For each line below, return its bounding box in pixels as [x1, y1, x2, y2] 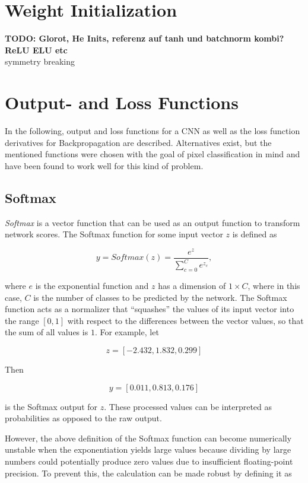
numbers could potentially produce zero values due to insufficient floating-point [5, 455, 293, 468]
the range [5, 314, 39, 326]
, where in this [247, 279, 300, 292]
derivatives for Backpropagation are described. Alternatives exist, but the [5, 136, 272, 148]
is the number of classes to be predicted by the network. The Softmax [33, 291, 287, 303]
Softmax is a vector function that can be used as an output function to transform [5, 216, 300, 228]
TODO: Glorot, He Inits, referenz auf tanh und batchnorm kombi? [5, 32, 284, 45]
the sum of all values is [5, 326, 88, 338]
